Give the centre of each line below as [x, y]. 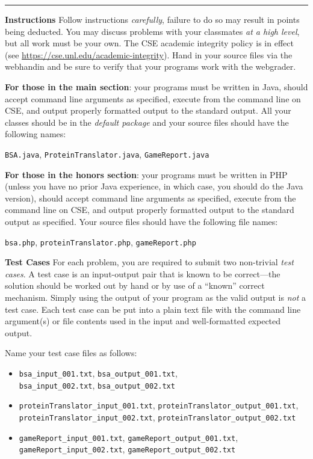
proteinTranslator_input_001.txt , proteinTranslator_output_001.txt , [159, 405]
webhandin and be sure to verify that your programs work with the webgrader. [150, 66]
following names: [36, 134]
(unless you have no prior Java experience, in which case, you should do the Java [154, 186]
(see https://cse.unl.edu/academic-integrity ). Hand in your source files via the [149, 54]
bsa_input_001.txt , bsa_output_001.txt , [98, 373]
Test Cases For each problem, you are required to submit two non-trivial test [149, 262]
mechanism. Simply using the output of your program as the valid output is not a [156, 297]
